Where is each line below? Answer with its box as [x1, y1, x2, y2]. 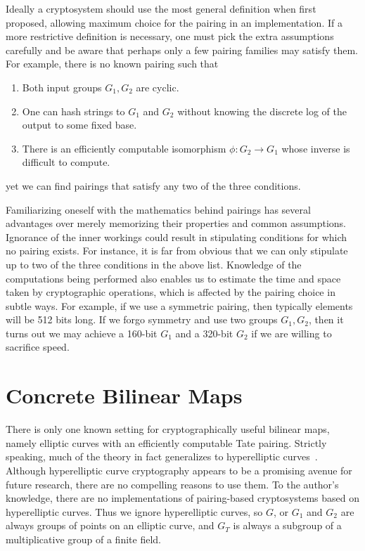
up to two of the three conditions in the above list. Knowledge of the [6, 257, 302, 271]
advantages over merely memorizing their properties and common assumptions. [6, 216, 346, 231]
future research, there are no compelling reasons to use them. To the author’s [6, 477, 339, 491]
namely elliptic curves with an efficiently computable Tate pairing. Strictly [6, 435, 327, 450]
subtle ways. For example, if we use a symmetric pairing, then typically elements [6, 298, 353, 313]
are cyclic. [136, 79, 179, 94]
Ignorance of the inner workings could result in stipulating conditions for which [6, 229, 347, 244]
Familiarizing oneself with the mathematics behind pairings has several [6, 202, 311, 216]
